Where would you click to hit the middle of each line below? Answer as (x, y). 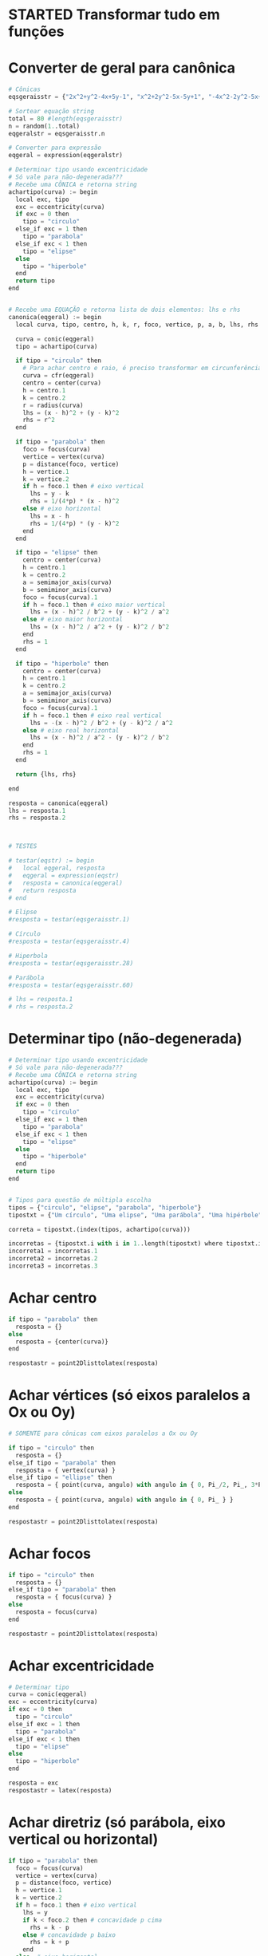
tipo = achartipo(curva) (57, 346)
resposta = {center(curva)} (62, 1342)
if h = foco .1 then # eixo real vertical (92, 716)
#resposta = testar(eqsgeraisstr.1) (69, 920)
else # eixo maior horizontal (73, 620)
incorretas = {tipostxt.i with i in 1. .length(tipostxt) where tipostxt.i (135, 1244)
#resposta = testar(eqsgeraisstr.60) (71, 985)
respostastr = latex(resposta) (60, 1790)
